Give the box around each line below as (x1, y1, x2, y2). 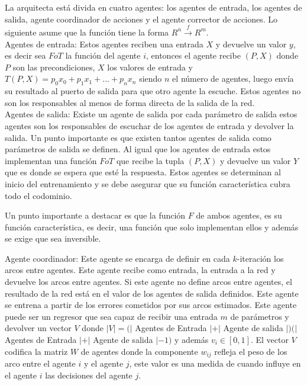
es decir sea (5, 49, 46, 62)
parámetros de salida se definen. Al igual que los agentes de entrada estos (5, 143, 271, 155)
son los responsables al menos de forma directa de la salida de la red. (5, 96, 255, 108)
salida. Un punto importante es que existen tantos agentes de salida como (5, 131, 272, 143)
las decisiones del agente (45, 368, 133, 381)
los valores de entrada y (107, 60, 193, 73)
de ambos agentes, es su (196, 209, 282, 222)
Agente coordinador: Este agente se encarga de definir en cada (5, 252, 230, 264)
